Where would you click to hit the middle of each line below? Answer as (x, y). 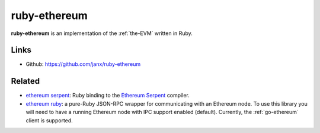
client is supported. (49, 120)
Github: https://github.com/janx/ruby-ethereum (83, 64)
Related (25, 81)
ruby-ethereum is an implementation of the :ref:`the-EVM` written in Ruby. (102, 33)
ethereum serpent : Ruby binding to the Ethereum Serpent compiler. (108, 96)
